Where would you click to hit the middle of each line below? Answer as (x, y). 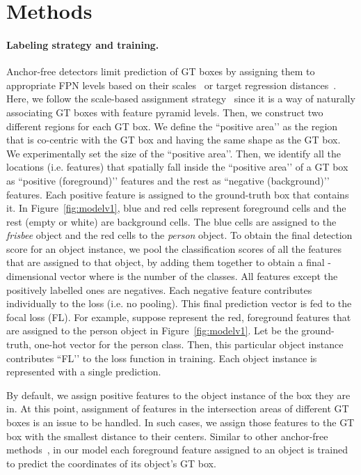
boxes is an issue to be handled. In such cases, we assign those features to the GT (180, 422)
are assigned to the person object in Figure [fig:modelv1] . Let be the (152, 330)
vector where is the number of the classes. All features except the (199, 276)
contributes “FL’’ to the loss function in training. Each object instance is (162, 358)
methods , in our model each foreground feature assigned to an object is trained (177, 450)
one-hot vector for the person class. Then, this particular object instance (189, 344)
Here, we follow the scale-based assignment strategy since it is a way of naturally (181, 99)
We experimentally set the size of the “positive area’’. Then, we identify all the (174, 153)
